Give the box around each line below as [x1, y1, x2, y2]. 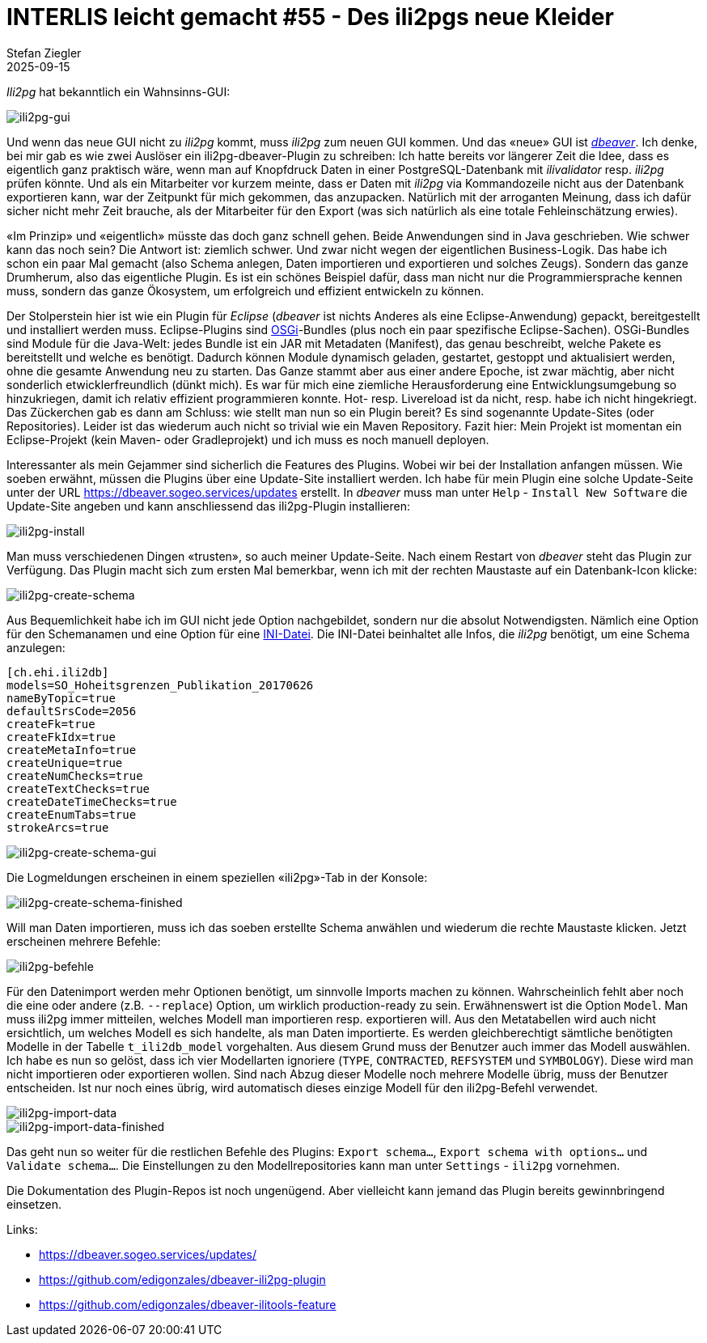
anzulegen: [6, 640, 66, 655]
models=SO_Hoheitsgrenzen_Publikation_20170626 [6, 678, 314, 692]
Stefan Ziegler [6, 45, 82, 60]
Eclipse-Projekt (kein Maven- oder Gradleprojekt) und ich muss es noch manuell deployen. [6, 432, 489, 447]
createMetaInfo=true [6, 743, 137, 756]
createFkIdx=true [6, 730, 116, 744]
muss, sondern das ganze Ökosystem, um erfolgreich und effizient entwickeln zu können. [6, 283, 485, 298]
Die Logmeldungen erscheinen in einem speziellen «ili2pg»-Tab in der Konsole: [6, 870, 428, 884]
